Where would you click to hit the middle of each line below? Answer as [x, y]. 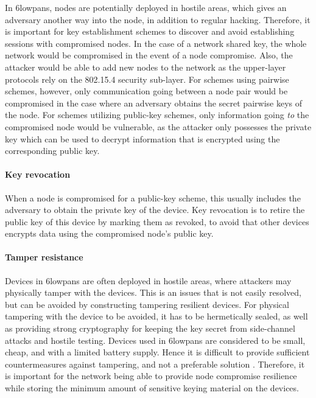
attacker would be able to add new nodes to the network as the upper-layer [146, 67]
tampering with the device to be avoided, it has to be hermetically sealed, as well [156, 316]
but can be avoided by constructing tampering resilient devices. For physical [147, 304]
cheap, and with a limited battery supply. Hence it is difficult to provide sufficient [157, 352]
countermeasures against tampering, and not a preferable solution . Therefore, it [155, 364]
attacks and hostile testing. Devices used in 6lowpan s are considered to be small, [155, 340]
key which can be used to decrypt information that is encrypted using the [142, 138]
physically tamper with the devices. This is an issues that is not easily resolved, [153, 292]
